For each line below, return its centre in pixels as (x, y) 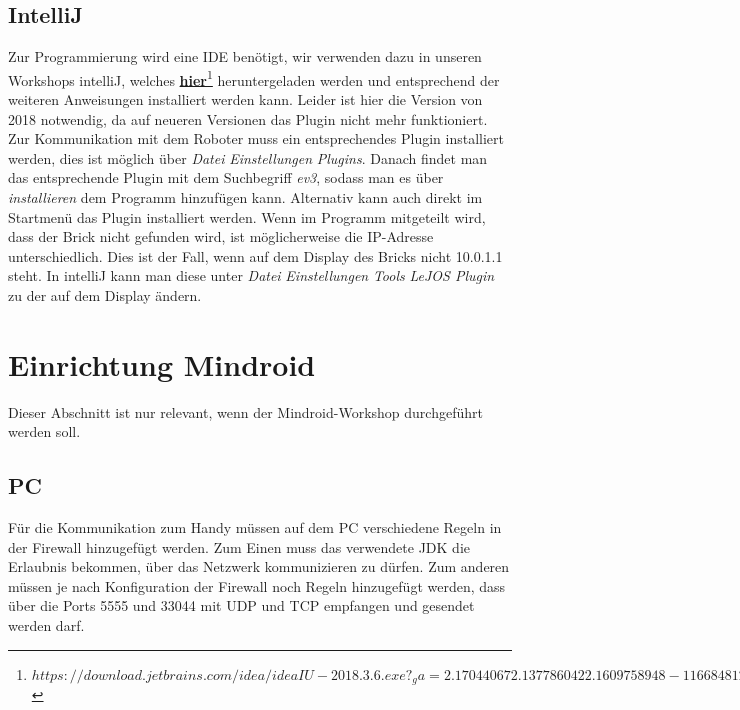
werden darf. (46, 625)
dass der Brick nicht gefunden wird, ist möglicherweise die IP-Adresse (221, 236)
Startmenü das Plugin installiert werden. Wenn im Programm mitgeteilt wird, (247, 216)
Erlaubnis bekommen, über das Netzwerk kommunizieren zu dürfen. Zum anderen (259, 566)
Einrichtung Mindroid (162, 363)
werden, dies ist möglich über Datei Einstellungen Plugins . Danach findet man (248, 157)
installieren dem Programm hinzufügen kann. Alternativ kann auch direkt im (245, 197)
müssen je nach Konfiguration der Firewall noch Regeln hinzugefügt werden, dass (257, 585)
